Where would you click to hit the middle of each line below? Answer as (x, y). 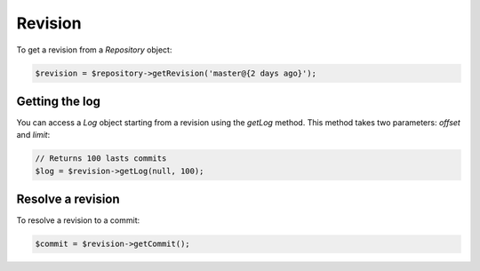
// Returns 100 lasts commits (101, 159)
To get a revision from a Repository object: (94, 50)
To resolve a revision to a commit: (78, 220)
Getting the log (59, 101)
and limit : (33, 135)
